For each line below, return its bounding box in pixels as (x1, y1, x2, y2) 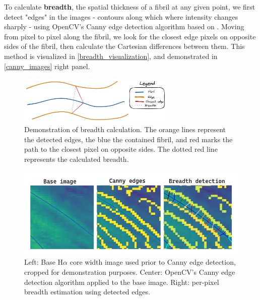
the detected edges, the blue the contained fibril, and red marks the (24, 134, 233, 144)
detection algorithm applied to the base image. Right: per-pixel (24, 276, 219, 287)
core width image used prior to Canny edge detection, (70, 257, 236, 267)
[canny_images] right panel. (4, 61, 90, 71)
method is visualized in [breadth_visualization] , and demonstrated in (4, 50, 218, 61)
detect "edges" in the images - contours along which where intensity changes (4, 11, 238, 22)
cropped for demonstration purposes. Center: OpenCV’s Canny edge (24, 267, 235, 277)
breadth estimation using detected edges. (24, 286, 150, 297)
